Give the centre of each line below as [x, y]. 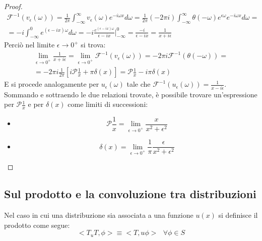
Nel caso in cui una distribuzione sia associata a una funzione [99, 215]
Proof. [13, 6]
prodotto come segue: [37, 225]
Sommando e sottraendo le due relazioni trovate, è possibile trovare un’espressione [131, 94]
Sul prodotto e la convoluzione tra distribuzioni [130, 194]
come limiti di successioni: [108, 104]
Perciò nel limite [29, 45]
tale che [139, 84]
